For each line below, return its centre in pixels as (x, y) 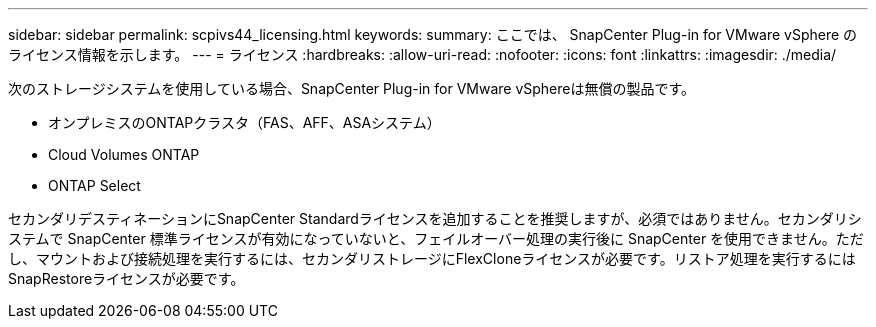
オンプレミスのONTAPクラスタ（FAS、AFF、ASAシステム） (244, 122)
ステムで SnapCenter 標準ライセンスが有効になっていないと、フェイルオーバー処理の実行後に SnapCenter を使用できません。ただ (436, 238)
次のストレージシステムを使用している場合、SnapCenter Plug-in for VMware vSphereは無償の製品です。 (352, 88)
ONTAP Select (94, 185)
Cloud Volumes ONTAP (124, 154)
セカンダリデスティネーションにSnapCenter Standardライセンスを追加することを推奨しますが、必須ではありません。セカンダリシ (435, 218)
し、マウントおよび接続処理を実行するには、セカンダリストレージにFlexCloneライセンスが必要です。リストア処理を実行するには (432, 258)
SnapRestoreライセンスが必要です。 (126, 278)
